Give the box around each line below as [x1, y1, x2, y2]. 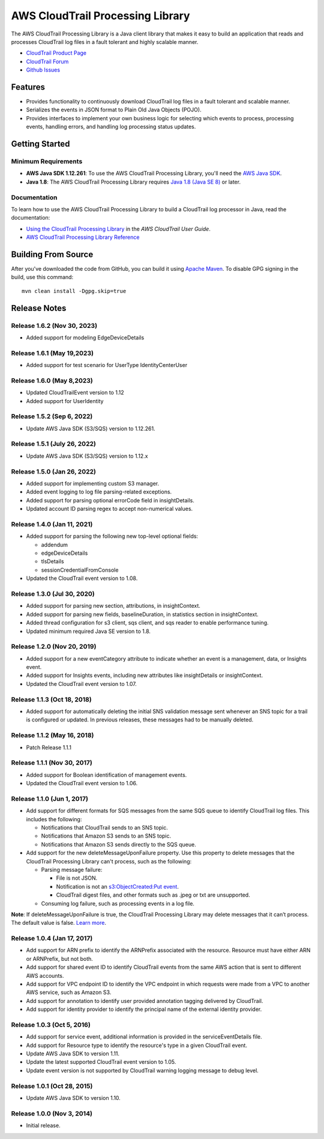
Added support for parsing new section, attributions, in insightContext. [26, 602, 201, 610]
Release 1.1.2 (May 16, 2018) [11, 731, 94, 739]
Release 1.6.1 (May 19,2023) [11, 349, 94, 357]
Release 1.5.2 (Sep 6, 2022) [11, 412, 93, 421]
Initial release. [26, 1122, 61, 1129]
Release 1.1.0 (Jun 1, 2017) [11, 794, 88, 803]
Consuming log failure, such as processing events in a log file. [41, 900, 195, 907]
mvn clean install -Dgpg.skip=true [22, 288, 127, 294]
